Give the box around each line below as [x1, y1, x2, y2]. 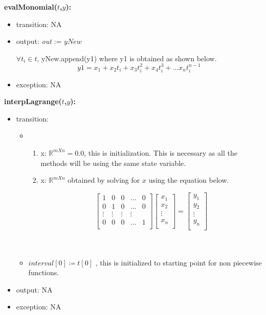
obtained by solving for [68, 175, 140, 185]
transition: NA [16, 18, 62, 29]
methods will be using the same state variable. [40, 157, 186, 168]
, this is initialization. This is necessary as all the [84, 147, 237, 158]
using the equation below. [148, 175, 229, 185]
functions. [28, 267, 59, 278]
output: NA [16, 284, 53, 295]
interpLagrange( [4, 96, 62, 107]
